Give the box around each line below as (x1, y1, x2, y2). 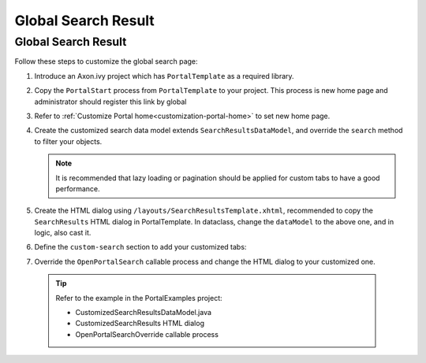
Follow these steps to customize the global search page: (14, 57, 198, 66)
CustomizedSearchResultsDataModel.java (75, 308, 212, 317)
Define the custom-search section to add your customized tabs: (34, 243, 247, 252)
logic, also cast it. (34, 228, 92, 238)
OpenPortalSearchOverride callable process (75, 329, 219, 339)
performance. (55, 183, 100, 193)
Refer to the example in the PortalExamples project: (55, 293, 222, 302)
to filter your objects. (34, 136, 103, 146)
